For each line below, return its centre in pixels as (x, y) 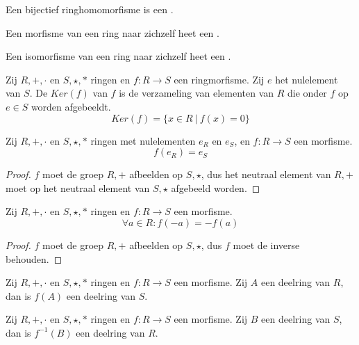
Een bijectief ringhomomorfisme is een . (90, 9)
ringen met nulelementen (143, 140)
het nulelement (307, 79)
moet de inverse (266, 244)
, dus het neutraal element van (266, 174)
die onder (307, 93)
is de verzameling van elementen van (197, 93)
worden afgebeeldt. (71, 106)
